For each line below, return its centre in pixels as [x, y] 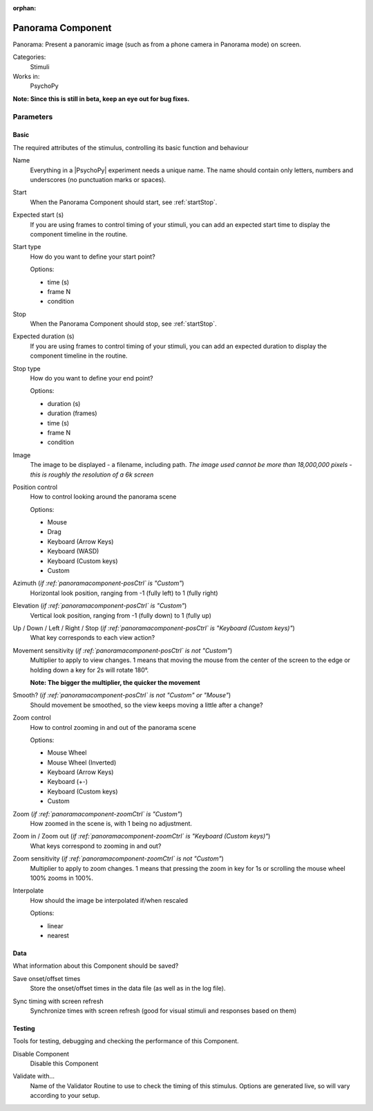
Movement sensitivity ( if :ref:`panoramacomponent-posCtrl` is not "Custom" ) [123, 650]
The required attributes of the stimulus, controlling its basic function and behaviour [131, 147]
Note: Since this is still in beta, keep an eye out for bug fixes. [101, 99]
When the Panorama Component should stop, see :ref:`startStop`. [123, 324]
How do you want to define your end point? [92, 378]
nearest [58, 935]
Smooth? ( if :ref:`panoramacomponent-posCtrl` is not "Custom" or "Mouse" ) [122, 695]
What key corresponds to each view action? [93, 638]
